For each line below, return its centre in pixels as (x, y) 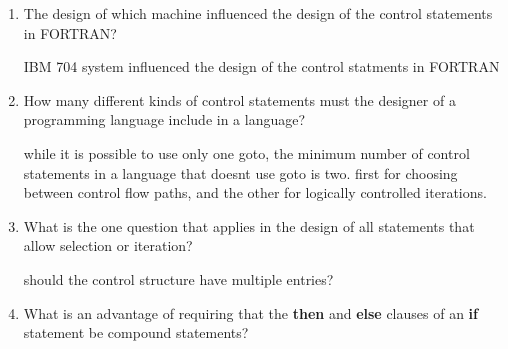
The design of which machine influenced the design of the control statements (258, 13)
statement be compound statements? (136, 332)
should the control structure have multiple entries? (178, 278)
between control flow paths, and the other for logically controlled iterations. (255, 192)
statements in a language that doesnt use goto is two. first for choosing (240, 172)
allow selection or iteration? (108, 245)
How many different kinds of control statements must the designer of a (239, 99)
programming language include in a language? (164, 119)
